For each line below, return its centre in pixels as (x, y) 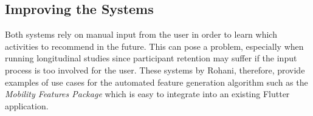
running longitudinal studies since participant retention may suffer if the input (151, 58)
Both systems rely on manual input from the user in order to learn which (141, 34)
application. (27, 105)
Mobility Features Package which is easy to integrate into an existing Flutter (147, 94)
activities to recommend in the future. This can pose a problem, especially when (154, 46)
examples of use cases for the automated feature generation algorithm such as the (156, 82)
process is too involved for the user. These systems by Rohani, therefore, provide (155, 70)
